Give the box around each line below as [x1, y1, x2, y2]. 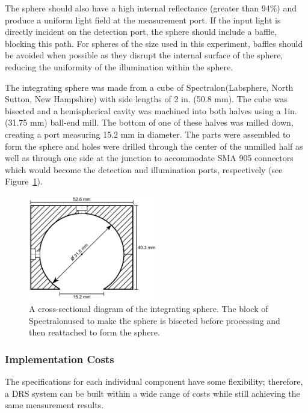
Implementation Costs [5, 351, 114, 366]
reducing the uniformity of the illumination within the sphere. [5, 60, 233, 73]
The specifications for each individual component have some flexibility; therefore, [5, 375, 303, 388]
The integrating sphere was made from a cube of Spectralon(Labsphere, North [5, 81, 294, 93]
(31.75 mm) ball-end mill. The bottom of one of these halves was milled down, [5, 116, 294, 129]
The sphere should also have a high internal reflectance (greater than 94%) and [5, 2, 297, 14]
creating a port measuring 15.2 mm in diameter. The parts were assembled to [5, 127, 291, 140]
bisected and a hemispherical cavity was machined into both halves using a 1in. [5, 104, 297, 117]
